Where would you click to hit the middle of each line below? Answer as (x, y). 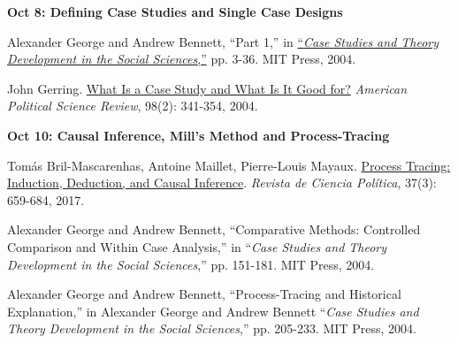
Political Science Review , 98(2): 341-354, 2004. (133, 106)
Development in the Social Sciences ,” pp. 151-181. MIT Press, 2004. (191, 264)
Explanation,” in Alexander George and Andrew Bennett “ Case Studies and (213, 311)
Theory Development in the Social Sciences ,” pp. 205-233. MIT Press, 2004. (212, 328)
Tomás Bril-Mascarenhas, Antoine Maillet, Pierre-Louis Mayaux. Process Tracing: (229, 165)
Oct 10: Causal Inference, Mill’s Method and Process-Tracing (198, 135)
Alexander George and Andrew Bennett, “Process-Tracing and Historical (204, 294)
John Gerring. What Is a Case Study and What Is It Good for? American (207, 88)
